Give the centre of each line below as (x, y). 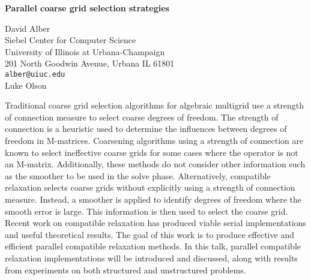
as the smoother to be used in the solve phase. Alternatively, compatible (138, 175)
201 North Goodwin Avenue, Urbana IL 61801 (90, 63)
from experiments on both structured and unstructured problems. (125, 270)
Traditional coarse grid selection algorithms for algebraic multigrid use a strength (155, 105)
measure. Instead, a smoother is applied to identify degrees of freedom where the (153, 199)
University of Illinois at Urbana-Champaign (85, 51)
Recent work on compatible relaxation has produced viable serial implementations (155, 223)
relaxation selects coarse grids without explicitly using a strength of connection (150, 187)
